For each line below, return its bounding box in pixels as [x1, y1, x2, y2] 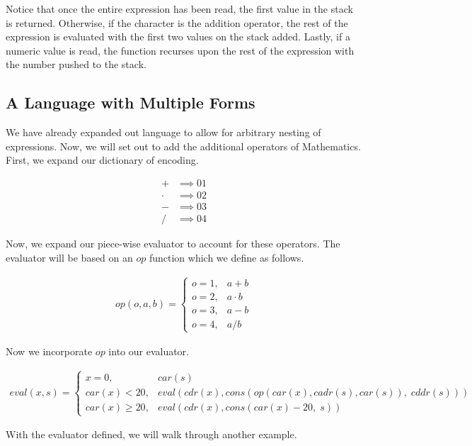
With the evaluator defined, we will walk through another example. [6, 427, 297, 442]
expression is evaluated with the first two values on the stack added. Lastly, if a [6, 29, 350, 44]
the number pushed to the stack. [6, 57, 146, 72]
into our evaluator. [108, 343, 190, 358]
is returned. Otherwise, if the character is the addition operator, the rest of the [6, 15, 348, 30]
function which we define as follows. [149, 250, 304, 264]
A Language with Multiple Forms [6, 91, 255, 113]
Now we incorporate [6, 343, 93, 358]
